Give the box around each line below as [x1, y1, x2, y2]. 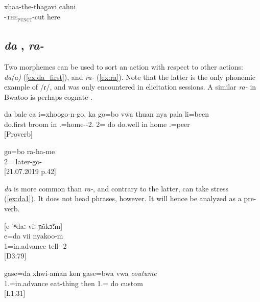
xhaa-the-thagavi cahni [4, 1, 76, 11]
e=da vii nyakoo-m [4, 230, 63, 241]
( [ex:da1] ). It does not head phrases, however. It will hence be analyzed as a [4, 193, 242, 204]
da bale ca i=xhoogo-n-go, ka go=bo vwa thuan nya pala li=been [4, 109, 209, 119]
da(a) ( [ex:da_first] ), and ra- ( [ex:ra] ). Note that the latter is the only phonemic [4, 71, 256, 82]
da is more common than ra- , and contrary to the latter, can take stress [4, 183, 228, 193]
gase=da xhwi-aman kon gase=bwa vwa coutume [4, 268, 157, 278]
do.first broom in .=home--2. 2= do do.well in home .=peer [4, 118, 190, 129]
